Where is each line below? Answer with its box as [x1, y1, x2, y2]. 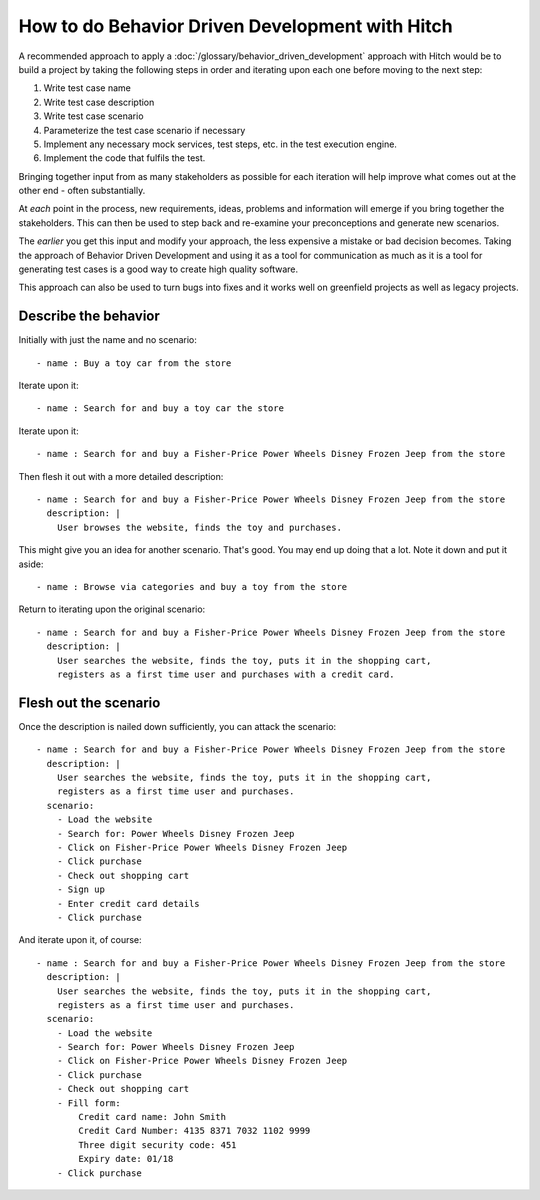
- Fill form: [56, 1097, 121, 1109]
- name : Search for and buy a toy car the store [36, 403, 285, 414]
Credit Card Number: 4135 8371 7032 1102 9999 [78, 1125, 311, 1137]
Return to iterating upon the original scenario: [18, 603, 206, 615]
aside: [18, 558, 44, 570]
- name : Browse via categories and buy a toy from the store [36, 581, 348, 592]
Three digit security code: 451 [78, 1139, 237, 1150]
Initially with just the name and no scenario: [18, 334, 197, 346]
